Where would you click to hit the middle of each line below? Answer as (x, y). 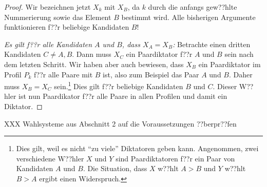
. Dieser (225, 86)
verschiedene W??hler (50, 158)
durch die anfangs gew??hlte (193, 7)
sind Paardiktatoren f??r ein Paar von (175, 158)
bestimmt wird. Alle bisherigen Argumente (188, 17)
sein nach (239, 54)
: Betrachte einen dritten (212, 44)
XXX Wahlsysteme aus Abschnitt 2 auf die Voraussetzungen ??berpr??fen (120, 123)
